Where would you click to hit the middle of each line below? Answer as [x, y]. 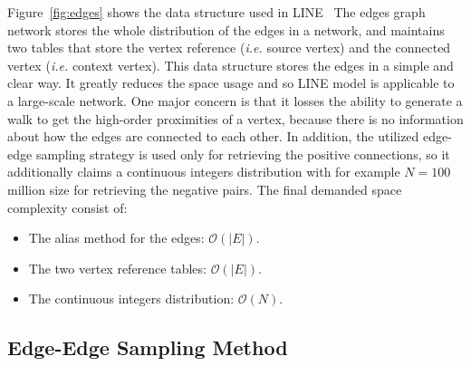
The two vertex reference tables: [117, 268]
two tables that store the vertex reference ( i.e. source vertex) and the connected [229, 48]
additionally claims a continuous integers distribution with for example [204, 172]
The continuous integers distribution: [131, 299]
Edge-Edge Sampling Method [148, 347]
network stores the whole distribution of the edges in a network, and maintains [226, 29]
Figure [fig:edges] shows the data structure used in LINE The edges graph [216, 12]
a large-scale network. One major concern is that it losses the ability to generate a [235, 100]
